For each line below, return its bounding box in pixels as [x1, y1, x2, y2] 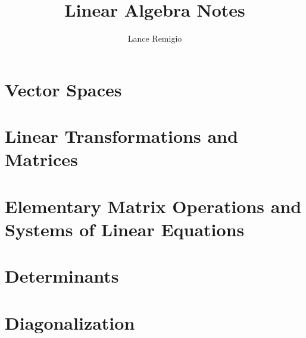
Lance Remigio [127, 32, 182, 45]
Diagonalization [5, 310, 135, 334]
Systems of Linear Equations [5, 217, 245, 241]
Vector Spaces [5, 77, 122, 101]
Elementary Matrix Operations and [5, 193, 302, 218]
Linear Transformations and [5, 124, 238, 148]
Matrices [5, 147, 78, 171]
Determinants [5, 264, 119, 288]
